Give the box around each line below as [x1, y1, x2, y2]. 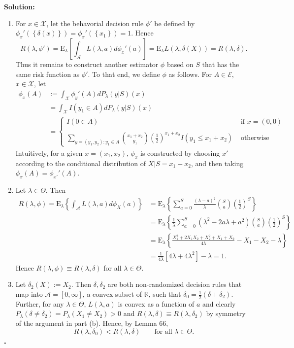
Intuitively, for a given [15, 147, 83, 158]
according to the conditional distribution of [15, 158, 146, 168]
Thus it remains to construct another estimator [15, 59, 159, 69]
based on [166, 59, 194, 69]
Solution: [4, 1, 35, 11]
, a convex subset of [82, 289, 142, 299]
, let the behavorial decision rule [46, 18, 144, 28]
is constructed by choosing [140, 147, 220, 158]
